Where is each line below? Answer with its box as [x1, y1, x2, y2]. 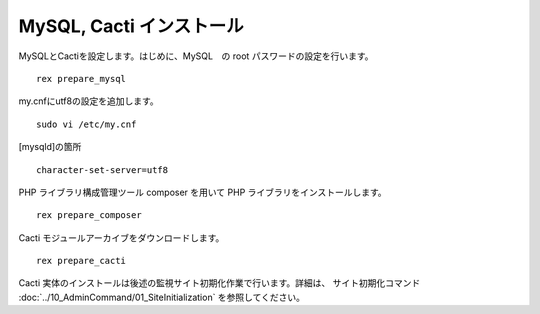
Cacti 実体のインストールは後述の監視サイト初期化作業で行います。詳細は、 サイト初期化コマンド [18, 277, 421, 289]
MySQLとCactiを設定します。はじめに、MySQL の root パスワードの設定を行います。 [18, 50, 374, 62]
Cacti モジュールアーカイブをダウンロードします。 [18, 231, 225, 244]
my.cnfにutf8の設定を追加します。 [18, 95, 159, 107]
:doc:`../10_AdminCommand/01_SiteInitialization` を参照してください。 [18, 291, 305, 303]
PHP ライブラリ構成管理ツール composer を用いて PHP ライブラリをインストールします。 [18, 186, 387, 198]
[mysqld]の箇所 [18, 141, 82, 153]
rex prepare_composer [36, 210, 142, 221]
